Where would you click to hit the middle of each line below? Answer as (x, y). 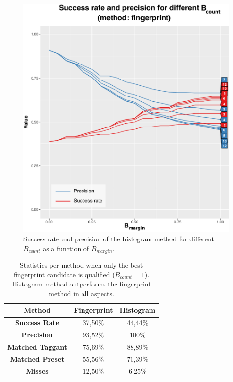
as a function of (66, 248)
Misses (37, 371)
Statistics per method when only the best (82, 265)
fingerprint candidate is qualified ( (64, 274)
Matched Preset (37, 358)
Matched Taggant (37, 346)
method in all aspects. (81, 293)
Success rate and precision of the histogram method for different (119, 238)
